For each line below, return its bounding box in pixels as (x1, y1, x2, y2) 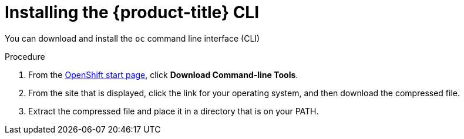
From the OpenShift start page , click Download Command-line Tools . (28, 69, 298, 80)
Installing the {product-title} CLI (5, 2, 260, 22)
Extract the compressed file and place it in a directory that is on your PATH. (28, 106, 319, 116)
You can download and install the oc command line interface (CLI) (5, 33, 260, 43)
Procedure (5, 51, 45, 62)
